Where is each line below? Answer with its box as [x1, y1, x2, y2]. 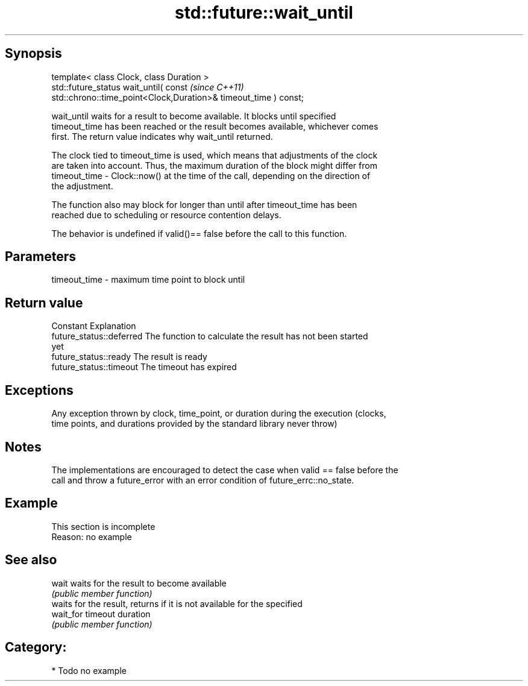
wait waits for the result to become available [51, 577, 227, 588]
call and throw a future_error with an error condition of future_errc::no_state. [51, 474, 354, 485]
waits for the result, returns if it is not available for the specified [51, 598, 303, 609]
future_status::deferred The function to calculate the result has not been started [51, 331, 368, 342]
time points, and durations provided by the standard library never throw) [51, 418, 338, 429]
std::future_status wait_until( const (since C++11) [51, 81, 244, 92]
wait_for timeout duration [51, 608, 151, 619]
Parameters [5, 249, 76, 265]
